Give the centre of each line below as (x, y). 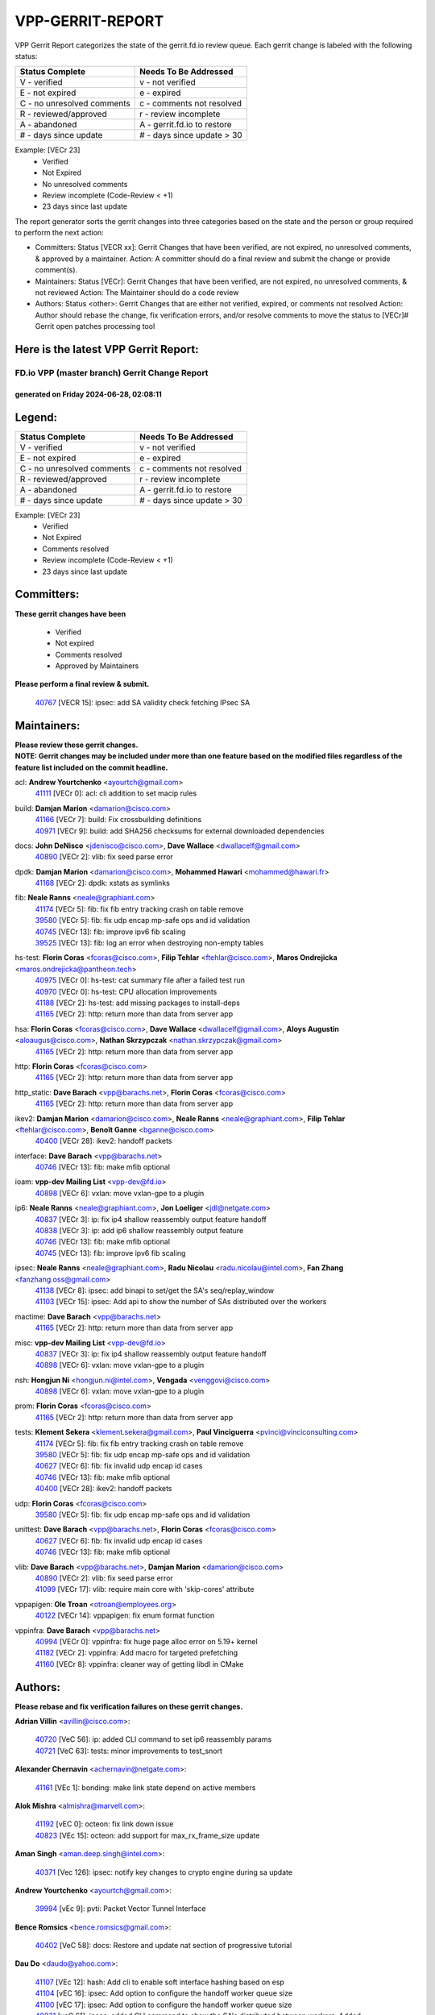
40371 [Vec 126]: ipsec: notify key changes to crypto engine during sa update (164, 1872)
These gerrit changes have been (70, 613)
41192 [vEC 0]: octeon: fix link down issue (104, 1824)
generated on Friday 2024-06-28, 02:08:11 (89, 394)
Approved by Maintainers (97, 666)
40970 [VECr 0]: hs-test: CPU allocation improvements (126, 991)
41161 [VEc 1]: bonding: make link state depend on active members (145, 1787)
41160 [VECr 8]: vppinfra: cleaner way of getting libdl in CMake (139, 1664)
